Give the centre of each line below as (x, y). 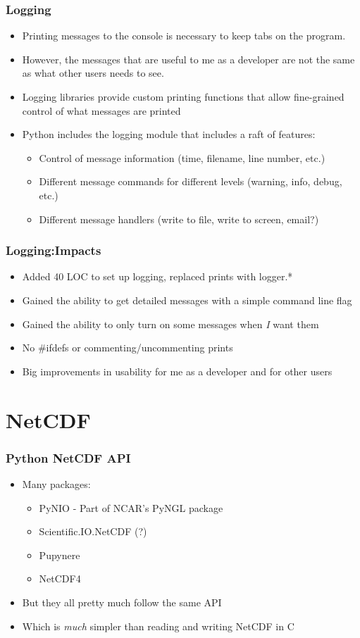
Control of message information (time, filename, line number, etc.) (182, 157)
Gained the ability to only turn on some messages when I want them (170, 324)
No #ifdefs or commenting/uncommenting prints (128, 348)
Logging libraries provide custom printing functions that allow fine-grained (183, 96)
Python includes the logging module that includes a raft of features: (169, 134)
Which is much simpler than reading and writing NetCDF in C (158, 626)
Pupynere (60, 555)
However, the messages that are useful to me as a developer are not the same (188, 59)
